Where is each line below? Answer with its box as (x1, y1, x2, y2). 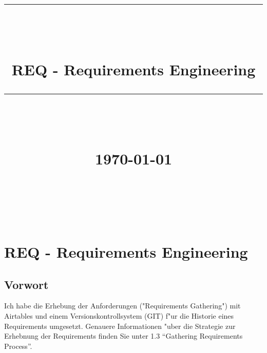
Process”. (4, 340, 32, 351)
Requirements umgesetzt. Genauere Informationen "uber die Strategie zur (4, 320, 236, 331)
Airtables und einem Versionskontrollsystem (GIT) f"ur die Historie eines (4, 310, 234, 321)
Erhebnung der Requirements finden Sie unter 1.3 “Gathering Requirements (4, 330, 243, 341)
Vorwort (4, 276, 49, 292)
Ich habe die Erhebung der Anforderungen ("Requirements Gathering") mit (4, 300, 241, 311)
